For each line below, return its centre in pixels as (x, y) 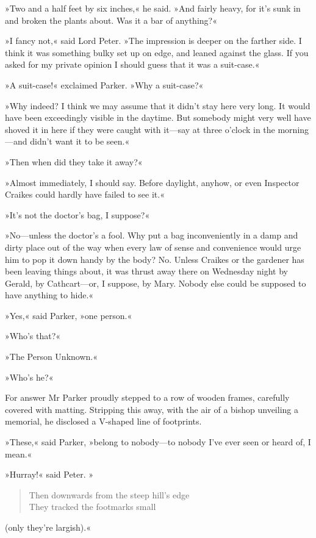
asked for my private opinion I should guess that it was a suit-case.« (132, 64)
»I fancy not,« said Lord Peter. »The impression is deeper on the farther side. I (153, 41)
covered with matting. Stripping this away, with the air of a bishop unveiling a (152, 409)
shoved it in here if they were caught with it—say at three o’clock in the (140, 129)
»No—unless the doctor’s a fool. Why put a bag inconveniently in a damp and (152, 235)
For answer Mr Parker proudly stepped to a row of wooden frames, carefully (147, 397)
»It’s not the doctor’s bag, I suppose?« (77, 214)
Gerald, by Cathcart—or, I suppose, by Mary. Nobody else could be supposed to (156, 283)
